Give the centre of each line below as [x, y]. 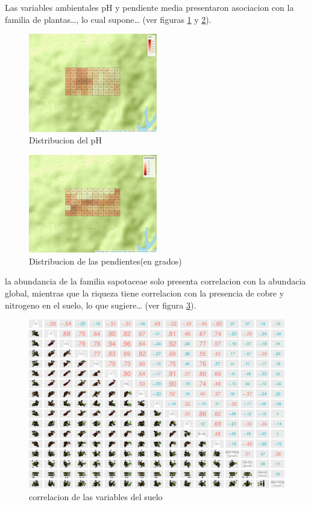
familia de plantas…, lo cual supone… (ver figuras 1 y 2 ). [108, 19]
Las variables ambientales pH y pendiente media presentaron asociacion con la [149, 7]
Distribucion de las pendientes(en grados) [105, 261]
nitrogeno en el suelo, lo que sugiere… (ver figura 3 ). [101, 305]
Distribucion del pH [65, 140]
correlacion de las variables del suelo [96, 497]
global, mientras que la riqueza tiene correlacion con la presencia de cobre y [145, 293]
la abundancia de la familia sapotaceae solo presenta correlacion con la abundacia [155, 281]
